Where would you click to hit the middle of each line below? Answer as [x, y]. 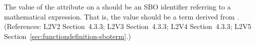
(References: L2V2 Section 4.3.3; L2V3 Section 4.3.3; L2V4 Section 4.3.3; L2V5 [128, 26]
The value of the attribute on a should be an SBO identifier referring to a [117, 6]
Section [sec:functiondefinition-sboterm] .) [68, 36]
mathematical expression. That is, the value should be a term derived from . [122, 16]
